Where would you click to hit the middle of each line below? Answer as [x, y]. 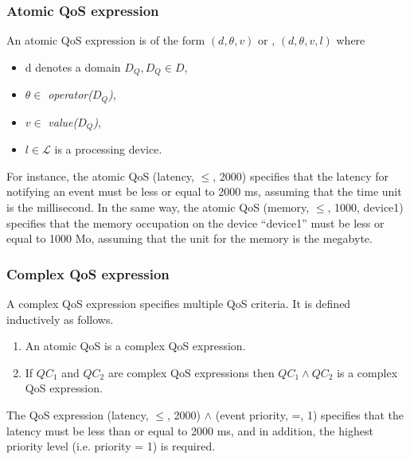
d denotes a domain [73, 66]
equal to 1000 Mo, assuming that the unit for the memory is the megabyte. [189, 238]
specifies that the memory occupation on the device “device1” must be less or [195, 222]
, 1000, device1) [365, 207]
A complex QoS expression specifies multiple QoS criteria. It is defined [179, 303]
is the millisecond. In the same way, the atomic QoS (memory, [158, 207]
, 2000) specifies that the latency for [301, 175]
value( [63, 121]
